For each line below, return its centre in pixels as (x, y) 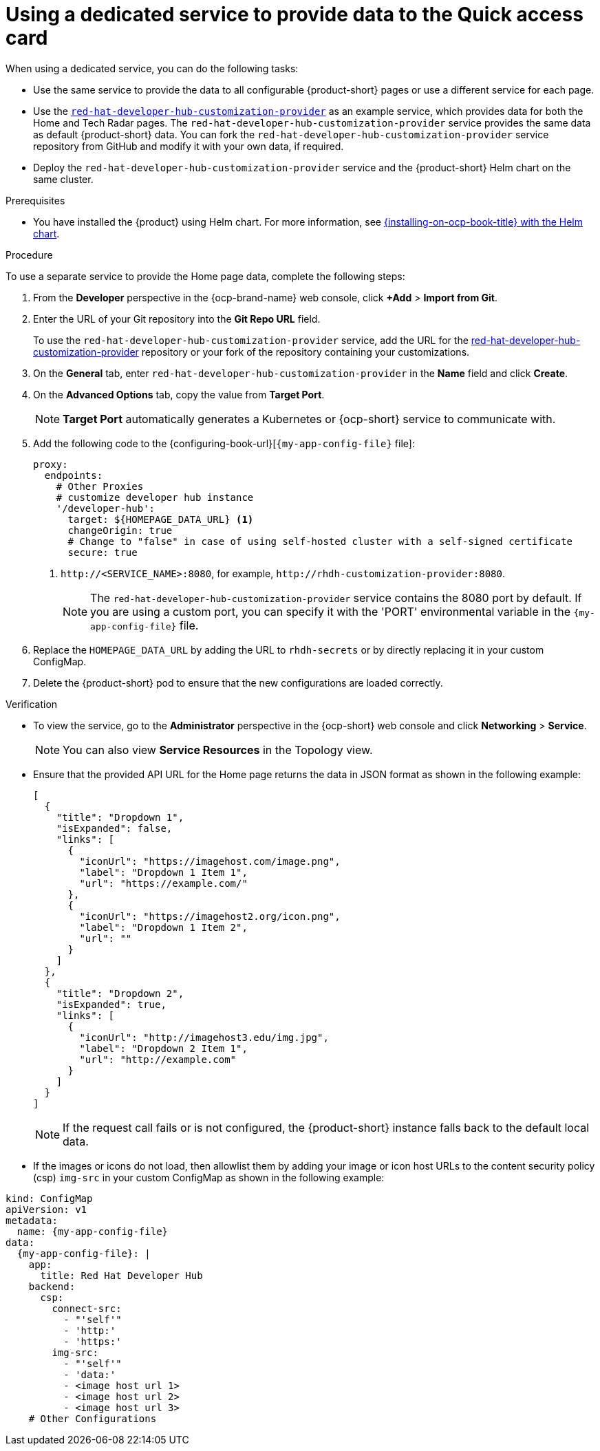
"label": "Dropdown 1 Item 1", (163, 872)
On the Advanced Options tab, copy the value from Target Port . (179, 394)
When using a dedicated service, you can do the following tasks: (152, 68)
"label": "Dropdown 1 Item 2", (163, 927)
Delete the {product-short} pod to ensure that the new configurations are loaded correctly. (238, 682)
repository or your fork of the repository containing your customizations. (306, 352)
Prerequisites (35, 200)
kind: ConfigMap (49, 1198)
